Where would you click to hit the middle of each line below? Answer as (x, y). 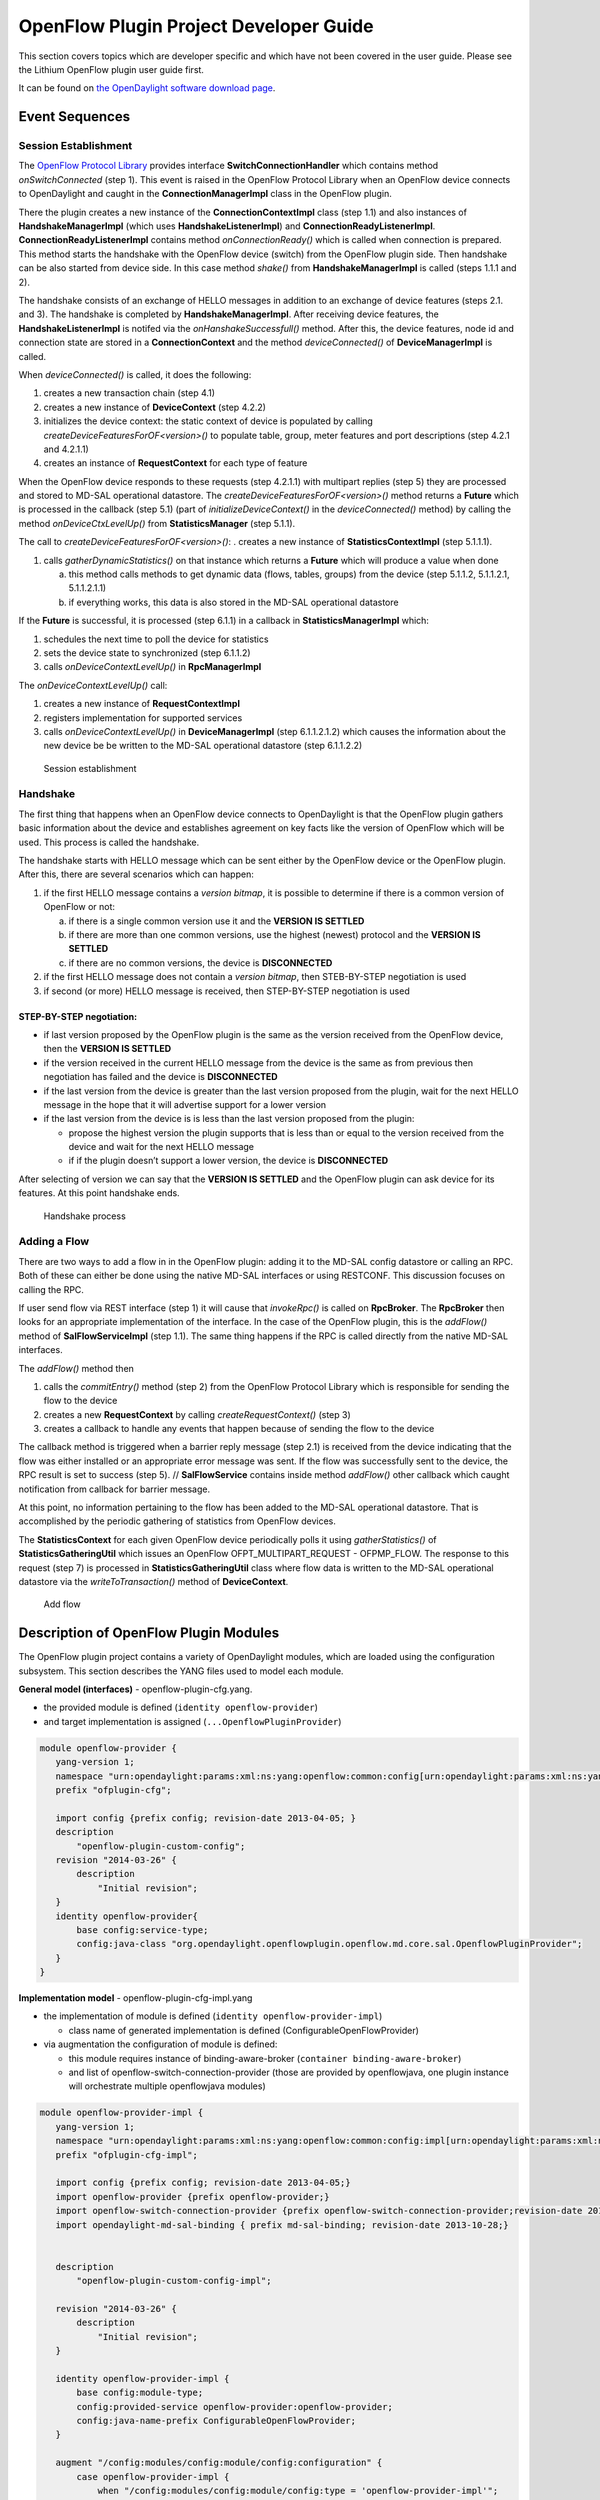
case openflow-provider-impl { (153, 2476)
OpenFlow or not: (79, 907)
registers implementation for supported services (143, 717)
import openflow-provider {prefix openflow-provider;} (192, 2196)
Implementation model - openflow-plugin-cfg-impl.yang (135, 1998)
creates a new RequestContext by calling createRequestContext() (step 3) (197, 1414)
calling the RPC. (51, 1289)
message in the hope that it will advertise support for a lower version (185, 1104)
